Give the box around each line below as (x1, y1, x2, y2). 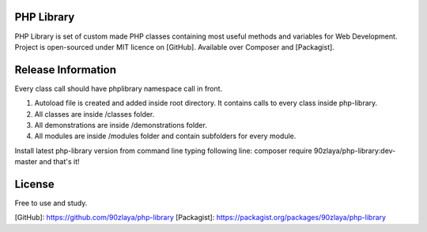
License (14, 178, 55, 191)
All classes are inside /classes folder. (34, 109, 155, 118)
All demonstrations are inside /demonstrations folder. (34, 120, 207, 129)
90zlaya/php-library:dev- (313, 146, 396, 155)
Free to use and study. (14, 198, 88, 208)
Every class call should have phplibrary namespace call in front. (14, 84, 223, 93)
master (14, 157, 38, 167)
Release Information (14, 63, 117, 77)
